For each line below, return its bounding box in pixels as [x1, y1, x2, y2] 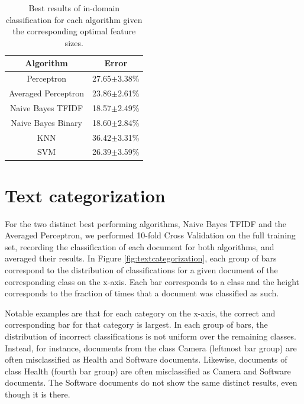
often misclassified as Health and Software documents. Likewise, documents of [5, 353, 287, 366]
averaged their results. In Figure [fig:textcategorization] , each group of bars [5, 252, 277, 264]
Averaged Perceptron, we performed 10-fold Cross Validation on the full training [5, 229, 296, 241]
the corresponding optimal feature [12, 25, 136, 37]
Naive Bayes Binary [11, 116, 82, 128]
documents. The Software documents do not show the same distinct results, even [5, 376, 297, 389]
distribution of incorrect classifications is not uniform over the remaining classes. [5, 330, 296, 342]
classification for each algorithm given [6, 13, 143, 25]
